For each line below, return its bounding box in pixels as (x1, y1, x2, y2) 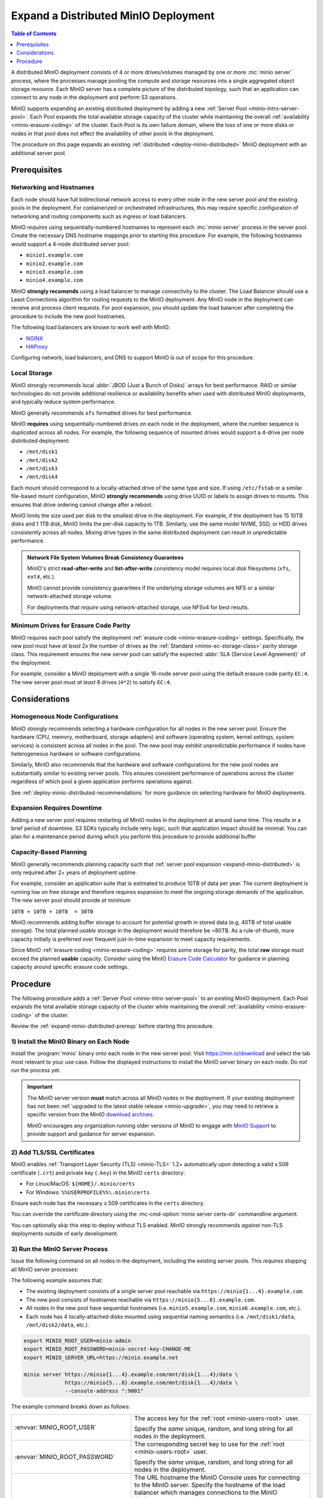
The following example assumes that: (11, 1277, 103, 1284)
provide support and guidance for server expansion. (27, 1130, 156, 1138)
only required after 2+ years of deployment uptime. (11, 869, 138, 876)
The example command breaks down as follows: (11, 1403, 130, 1411)
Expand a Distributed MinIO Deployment (11, 9, 215, 22)
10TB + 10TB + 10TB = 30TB (11, 908, 94, 915)
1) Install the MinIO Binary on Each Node (11, 1037, 130, 1046)
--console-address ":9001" (65, 1388, 144, 1394)
